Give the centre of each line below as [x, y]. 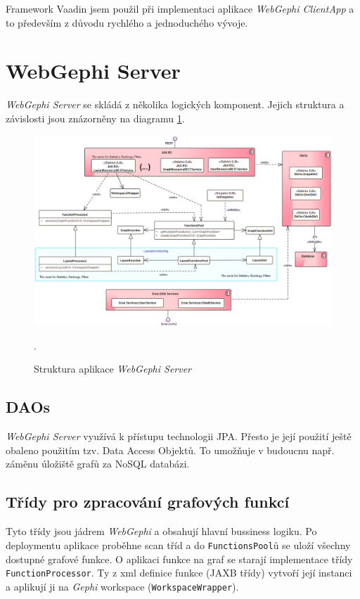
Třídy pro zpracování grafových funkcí [148, 502]
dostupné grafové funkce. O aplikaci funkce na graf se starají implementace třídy [179, 559]
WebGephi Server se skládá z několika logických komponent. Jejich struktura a [175, 104]
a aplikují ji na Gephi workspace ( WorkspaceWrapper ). [122, 586]
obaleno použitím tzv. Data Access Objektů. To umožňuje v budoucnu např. [170, 450]
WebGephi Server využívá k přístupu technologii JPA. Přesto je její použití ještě [179, 436]
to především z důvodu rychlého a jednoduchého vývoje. [127, 22]
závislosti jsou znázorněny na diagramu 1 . [95, 118]
